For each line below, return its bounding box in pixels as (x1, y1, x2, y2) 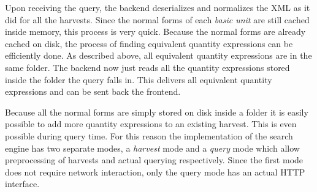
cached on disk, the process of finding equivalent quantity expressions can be (5, 37, 293, 50)
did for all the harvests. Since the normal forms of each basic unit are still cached (5, 13, 310, 26)
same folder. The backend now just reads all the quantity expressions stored (5, 61, 290, 73)
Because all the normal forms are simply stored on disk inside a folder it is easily (5, 105, 308, 118)
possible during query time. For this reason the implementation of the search (5, 129, 293, 142)
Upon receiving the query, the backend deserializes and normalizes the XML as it (5, 1, 310, 13)
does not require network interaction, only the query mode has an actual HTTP (5, 165, 305, 178)
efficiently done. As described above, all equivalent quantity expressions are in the (5, 49, 312, 62)
